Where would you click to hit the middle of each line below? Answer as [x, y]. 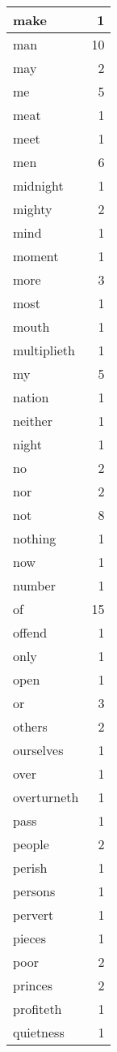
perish [30, 867]
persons [34, 891]
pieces [29, 938]
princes [33, 985]
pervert [33, 915]
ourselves [38, 750]
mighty [33, 209]
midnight [38, 185]
